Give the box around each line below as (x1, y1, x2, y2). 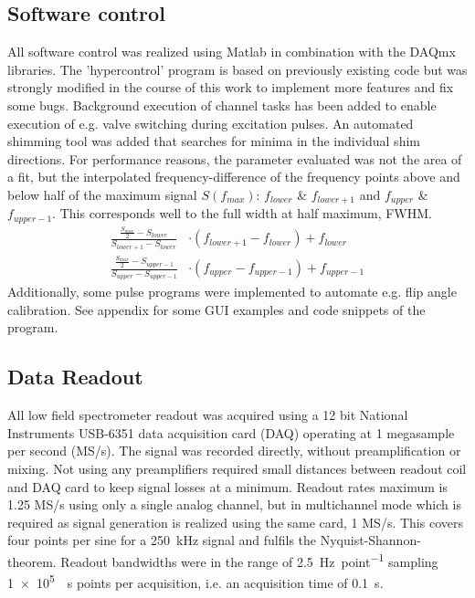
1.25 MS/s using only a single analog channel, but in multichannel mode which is (7, 495, 461, 514)
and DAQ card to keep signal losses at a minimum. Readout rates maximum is (7, 477, 448, 496)
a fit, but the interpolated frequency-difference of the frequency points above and (7, 167, 460, 186)
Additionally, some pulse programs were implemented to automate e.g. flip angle (7, 282, 457, 301)
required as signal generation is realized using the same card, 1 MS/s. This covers (7, 512, 463, 531)
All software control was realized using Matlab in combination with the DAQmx (7, 42, 456, 61)
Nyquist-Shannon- (320, 530, 421, 550)
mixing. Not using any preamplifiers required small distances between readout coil (7, 459, 467, 478)
